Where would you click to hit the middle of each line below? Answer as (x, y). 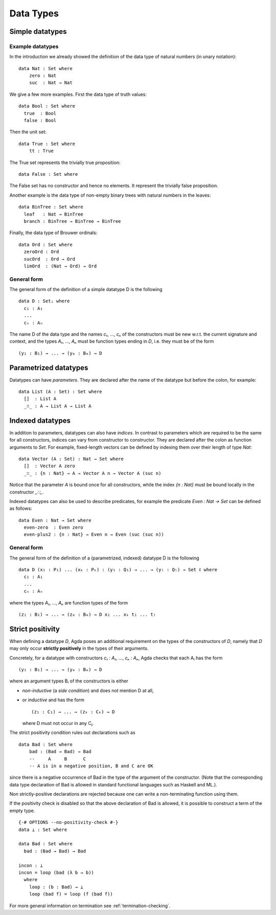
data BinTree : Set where (51, 207)
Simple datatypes (38, 32)
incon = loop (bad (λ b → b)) (56, 873)
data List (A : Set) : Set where (60, 392)
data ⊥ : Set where (43, 829)
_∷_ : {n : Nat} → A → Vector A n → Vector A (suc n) (93, 473)
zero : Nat (43, 76)
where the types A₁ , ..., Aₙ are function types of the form (68, 602)
